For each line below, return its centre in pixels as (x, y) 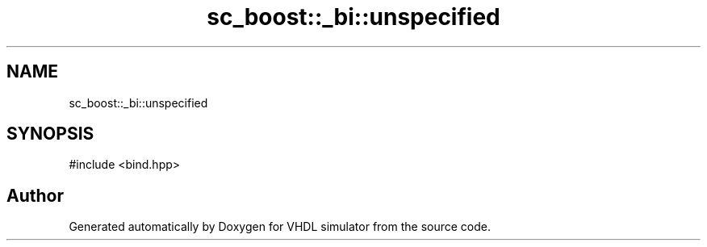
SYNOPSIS (50, 134)
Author (35, 195)
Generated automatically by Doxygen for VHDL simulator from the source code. (280, 227)
